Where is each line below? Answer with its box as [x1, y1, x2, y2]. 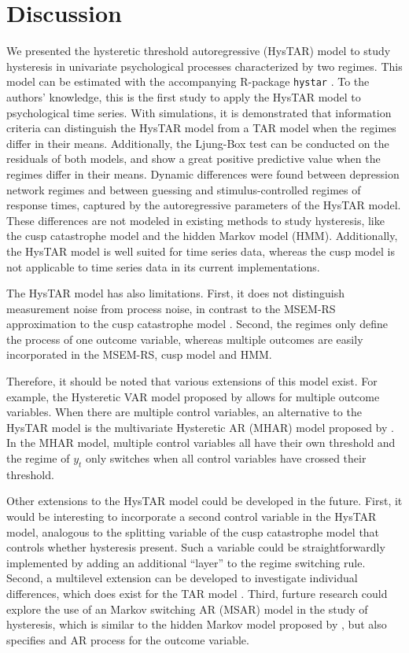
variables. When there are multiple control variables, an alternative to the [6, 404, 362, 420]
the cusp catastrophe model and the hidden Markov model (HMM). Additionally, [6, 227, 398, 244]
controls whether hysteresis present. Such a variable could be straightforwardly [6, 539, 385, 555]
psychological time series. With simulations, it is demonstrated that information [6, 104, 392, 120]
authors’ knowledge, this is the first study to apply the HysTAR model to [6, 88, 361, 105]
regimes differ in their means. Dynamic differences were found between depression [6, 165, 400, 182]
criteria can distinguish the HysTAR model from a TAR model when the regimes [6, 120, 396, 136]
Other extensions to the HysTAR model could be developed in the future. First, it [6, 493, 403, 509]
